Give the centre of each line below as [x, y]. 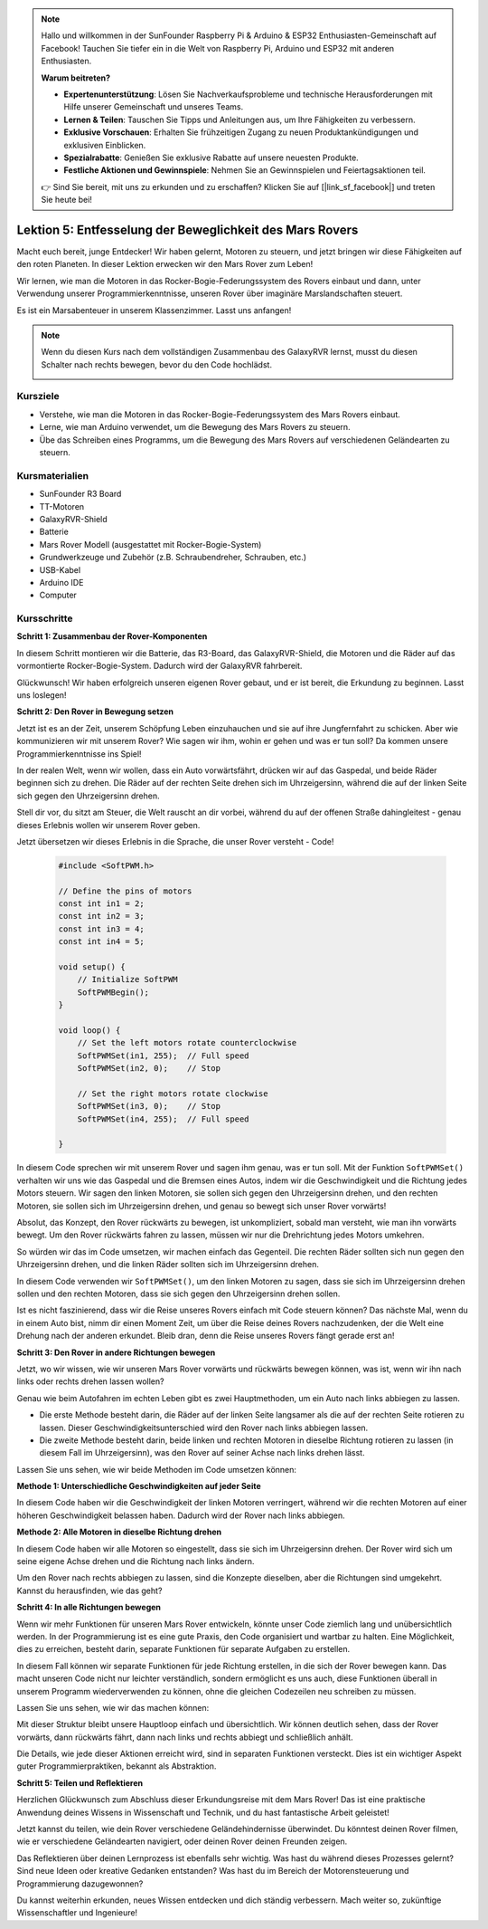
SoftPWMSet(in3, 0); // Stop [149, 1106]
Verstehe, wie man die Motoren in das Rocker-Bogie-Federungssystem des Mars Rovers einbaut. [220, 414]
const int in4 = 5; [101, 942]
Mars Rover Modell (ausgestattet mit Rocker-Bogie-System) [150, 544]
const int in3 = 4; [101, 929]
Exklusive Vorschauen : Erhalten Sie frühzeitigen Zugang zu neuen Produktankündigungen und [241, 132]
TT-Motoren [62, 506]
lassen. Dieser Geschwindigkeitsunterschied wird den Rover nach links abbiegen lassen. [204, 1428]
